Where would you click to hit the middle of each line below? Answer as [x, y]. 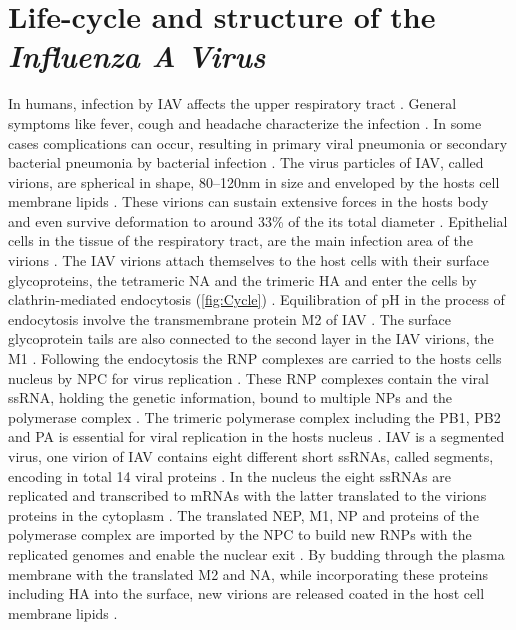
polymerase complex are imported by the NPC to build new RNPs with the [240, 534]
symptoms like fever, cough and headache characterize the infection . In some [245, 122]
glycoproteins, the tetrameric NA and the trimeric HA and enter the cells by [242, 279]
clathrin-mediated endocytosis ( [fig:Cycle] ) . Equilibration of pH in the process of [256, 299]
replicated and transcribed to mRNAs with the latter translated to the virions [247, 495]
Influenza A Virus [137, 56]
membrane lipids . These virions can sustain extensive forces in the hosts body [248, 201]
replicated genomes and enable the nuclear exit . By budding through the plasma [256, 553]
